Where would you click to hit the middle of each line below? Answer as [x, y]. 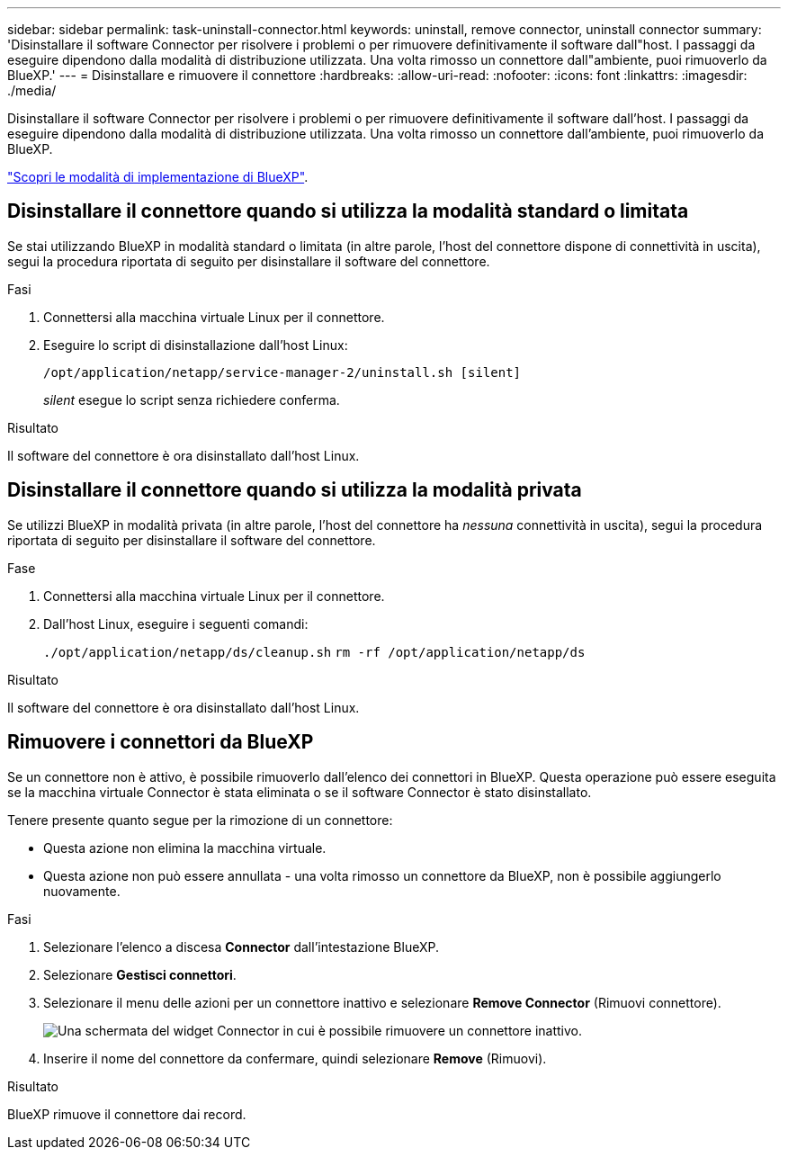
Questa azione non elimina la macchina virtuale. [185, 848]
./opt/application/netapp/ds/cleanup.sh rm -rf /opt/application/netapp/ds [314, 652]
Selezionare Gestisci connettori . [140, 974]
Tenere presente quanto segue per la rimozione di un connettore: [200, 820]
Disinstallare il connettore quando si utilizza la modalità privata [295, 490]
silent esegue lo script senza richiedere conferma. [192, 399]
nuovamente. [82, 891]
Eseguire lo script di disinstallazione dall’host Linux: [196, 345]
